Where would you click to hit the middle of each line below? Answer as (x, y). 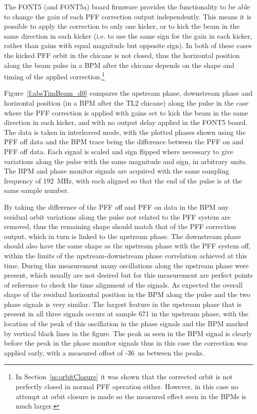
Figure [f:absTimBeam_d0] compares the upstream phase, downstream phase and (128, 93)
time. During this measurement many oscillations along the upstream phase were (127, 265)
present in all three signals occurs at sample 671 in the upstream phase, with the (126, 314)
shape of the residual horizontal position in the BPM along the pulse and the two (127, 294)
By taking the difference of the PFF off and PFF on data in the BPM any (116, 207)
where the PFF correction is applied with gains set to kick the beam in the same (126, 112)
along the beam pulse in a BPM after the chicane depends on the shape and (119, 65)
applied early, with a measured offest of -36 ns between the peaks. (104, 352)
